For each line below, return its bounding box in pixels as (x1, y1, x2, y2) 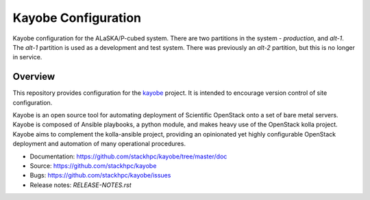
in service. (12, 53, 42, 61)
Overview (12, 71, 56, 83)
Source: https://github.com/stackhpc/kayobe (29, 161, 157, 170)
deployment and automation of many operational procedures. (12, 140, 186, 148)
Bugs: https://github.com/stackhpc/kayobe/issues (29, 171, 171, 180)
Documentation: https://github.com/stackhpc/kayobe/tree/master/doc (29, 152, 227, 160)
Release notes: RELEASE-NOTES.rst (29, 181, 132, 189)
